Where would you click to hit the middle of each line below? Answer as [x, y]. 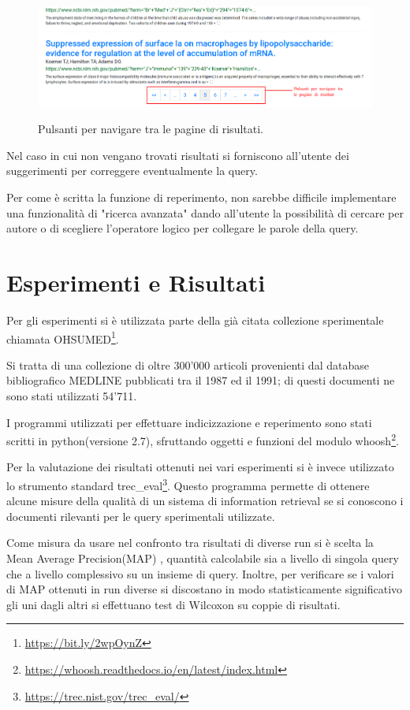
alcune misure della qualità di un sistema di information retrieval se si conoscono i [205, 501]
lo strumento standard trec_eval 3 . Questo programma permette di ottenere [188, 484]
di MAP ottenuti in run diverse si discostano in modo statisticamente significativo [205, 589]
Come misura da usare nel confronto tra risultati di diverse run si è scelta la [190, 543]
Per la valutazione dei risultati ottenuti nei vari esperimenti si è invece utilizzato [200, 467]
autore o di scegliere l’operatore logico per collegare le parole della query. [183, 228]
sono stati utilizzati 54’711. [72, 395]
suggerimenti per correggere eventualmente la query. [132, 171]
